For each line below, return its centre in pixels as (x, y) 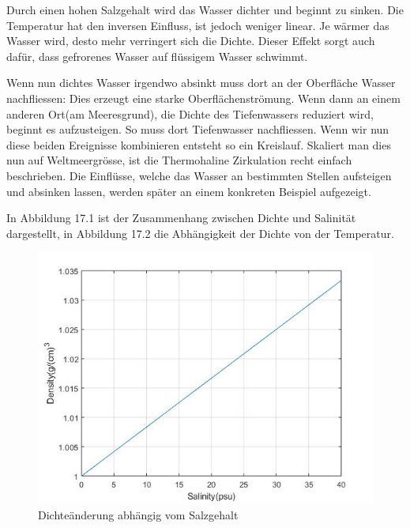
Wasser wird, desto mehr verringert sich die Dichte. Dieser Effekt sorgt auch (191, 41)
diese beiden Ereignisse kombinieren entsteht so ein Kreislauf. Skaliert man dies (199, 144)
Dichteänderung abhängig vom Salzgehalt (138, 514)
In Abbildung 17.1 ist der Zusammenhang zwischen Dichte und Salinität (181, 218)
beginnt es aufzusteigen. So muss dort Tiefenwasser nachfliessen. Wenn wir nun (198, 129)
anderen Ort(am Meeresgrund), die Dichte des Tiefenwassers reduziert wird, (190, 113)
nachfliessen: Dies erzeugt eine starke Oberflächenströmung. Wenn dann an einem (203, 98)
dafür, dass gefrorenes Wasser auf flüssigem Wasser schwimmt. (157, 56)
